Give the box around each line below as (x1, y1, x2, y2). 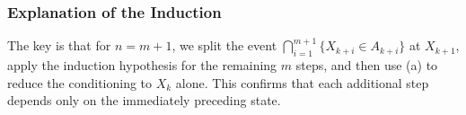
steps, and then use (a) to (295, 56, 438, 75)
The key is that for (7, 36, 111, 55)
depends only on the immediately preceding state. (7, 91, 281, 110)
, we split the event (171, 36, 277, 55)
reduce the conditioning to (7, 73, 153, 92)
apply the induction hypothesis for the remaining (7, 56, 277, 75)
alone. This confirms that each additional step (175, 73, 429, 92)
